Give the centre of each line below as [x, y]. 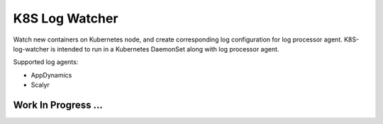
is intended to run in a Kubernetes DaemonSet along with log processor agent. [165, 49]
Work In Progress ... [58, 105]
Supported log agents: [46, 62]
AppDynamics [51, 75]
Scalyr [40, 85]
